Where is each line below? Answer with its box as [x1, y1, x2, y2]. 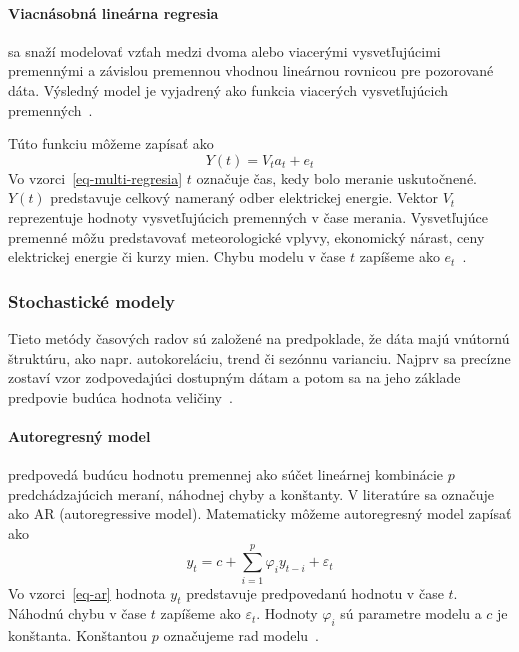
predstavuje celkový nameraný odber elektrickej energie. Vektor [50, 187, 438, 208]
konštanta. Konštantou [8, 625, 148, 646]
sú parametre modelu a [340, 603, 482, 624]
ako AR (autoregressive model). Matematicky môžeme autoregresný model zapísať [8, 503, 512, 524]
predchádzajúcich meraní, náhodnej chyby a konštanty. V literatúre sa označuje [8, 483, 495, 504]
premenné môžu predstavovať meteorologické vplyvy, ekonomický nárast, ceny [8, 226, 485, 247]
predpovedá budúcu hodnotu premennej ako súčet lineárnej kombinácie [8, 464, 444, 485]
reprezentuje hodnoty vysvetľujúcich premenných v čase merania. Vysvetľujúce [8, 206, 488, 227]
